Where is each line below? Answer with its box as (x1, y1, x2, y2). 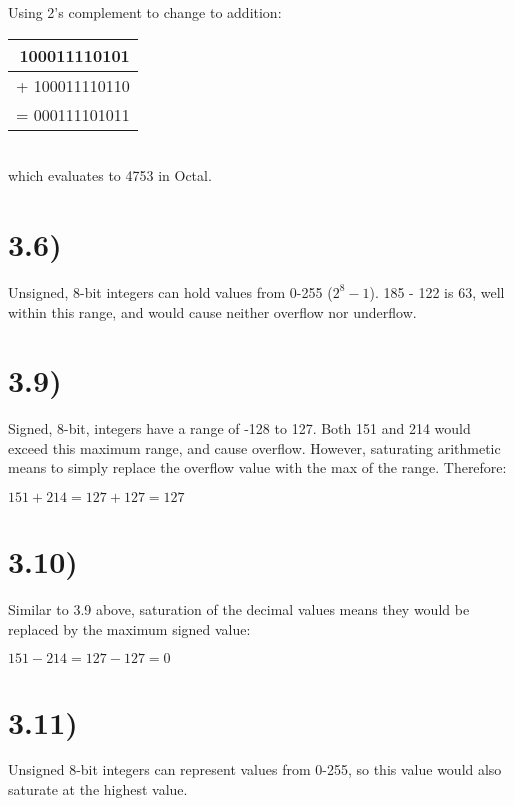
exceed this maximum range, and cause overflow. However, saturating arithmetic (8, 437, 501, 458)
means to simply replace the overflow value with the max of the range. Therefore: (8, 457, 507, 478)
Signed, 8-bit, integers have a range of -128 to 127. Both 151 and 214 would (8, 418, 471, 439)
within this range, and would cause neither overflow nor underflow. (8, 301, 417, 322)
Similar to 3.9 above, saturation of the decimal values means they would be (8, 599, 470, 620)
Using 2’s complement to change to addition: (8, 2, 282, 22)
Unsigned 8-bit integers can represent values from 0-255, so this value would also (8, 759, 502, 780)
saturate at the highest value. (8, 779, 188, 800)
